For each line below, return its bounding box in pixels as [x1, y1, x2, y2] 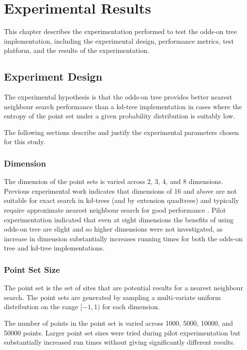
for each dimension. [102, 301, 160, 312]
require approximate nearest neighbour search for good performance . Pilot [4, 205, 226, 215]
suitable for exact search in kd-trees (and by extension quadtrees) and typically [4, 195, 239, 205]
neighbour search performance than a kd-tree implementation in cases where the [4, 101, 242, 111]
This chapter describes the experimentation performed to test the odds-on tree [4, 26, 237, 36]
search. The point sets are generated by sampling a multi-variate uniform [4, 292, 221, 302]
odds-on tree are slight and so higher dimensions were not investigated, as [4, 224, 223, 234]
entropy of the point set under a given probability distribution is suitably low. [4, 111, 235, 121]
